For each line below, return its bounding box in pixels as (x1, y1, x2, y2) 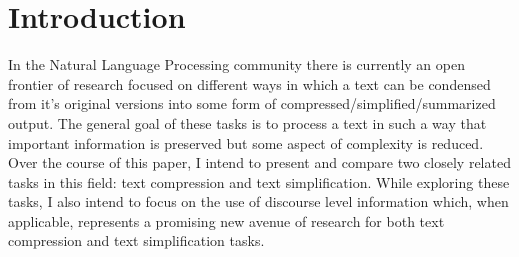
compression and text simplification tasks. (8, 230, 265, 251)
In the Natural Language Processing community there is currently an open (8, 54, 465, 75)
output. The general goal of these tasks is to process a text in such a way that (8, 112, 487, 133)
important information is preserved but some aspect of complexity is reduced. (8, 132, 484, 153)
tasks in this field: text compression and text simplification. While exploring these (8, 171, 510, 192)
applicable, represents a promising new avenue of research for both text (8, 210, 445, 231)
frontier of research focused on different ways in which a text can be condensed (8, 73, 491, 94)
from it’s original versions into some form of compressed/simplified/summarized (8, 93, 496, 114)
